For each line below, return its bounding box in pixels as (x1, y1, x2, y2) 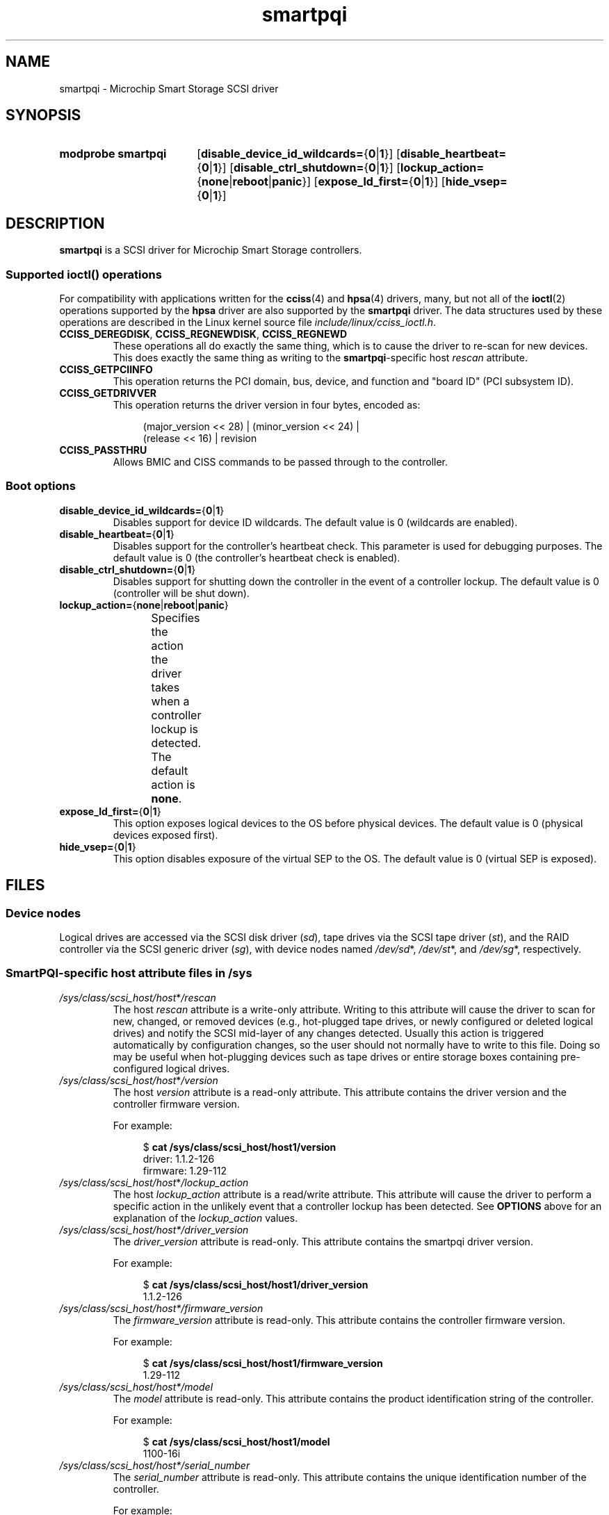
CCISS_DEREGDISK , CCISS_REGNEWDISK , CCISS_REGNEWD (59, 328, 348, 341)
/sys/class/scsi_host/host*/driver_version (59, 1223, 249, 1236)
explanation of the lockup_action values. (113, 1211, 298, 1224)
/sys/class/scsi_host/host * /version (59, 1074, 218, 1086)
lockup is (151, 721, 199, 736)
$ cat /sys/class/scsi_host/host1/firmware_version (143, 1357, 383, 1369)
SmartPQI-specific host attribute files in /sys (6, 966, 252, 981)
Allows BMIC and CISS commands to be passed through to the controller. (113, 456, 448, 468)
